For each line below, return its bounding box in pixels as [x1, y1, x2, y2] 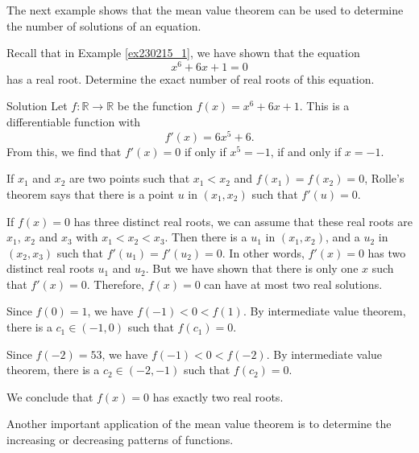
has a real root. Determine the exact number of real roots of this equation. [6, 70, 375, 87]
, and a [326, 229, 360, 245]
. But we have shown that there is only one [145, 260, 359, 277]
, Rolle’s [364, 170, 404, 187]
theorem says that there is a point [6, 185, 174, 202]
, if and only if [270, 142, 342, 159]
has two [367, 244, 406, 261]
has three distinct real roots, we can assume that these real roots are [73, 212, 413, 229]
